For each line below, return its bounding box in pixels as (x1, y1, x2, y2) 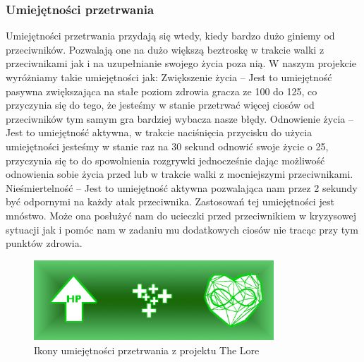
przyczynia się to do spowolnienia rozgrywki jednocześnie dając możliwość (6, 152, 325, 167)
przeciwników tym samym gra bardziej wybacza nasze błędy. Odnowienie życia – (6, 111, 353, 126)
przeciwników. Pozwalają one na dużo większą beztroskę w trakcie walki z (6, 42, 324, 56)
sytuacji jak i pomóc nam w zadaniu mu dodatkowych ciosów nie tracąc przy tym (6, 222, 358, 236)
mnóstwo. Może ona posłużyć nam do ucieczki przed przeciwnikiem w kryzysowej (6, 207, 356, 222)
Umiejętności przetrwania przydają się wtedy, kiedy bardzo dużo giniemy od (6, 28, 335, 43)
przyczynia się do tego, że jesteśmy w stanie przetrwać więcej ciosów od (6, 97, 315, 112)
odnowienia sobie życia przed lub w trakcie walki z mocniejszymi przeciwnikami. (6, 167, 353, 181)
